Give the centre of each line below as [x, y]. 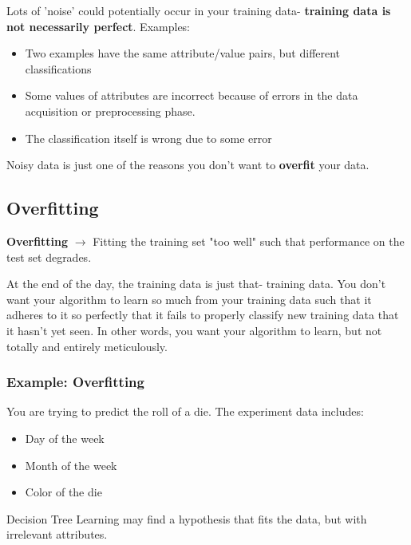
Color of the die [63, 492]
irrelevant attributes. [57, 534]
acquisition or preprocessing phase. [110, 111]
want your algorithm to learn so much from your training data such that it [189, 299]
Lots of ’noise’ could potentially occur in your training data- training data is [199, 10]
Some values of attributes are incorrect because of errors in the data [192, 95]
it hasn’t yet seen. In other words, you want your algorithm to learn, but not [194, 330]
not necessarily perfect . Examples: [99, 26]
